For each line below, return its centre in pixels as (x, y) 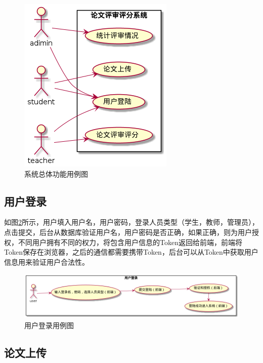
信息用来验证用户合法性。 (47, 261)
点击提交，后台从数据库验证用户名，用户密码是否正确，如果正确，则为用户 (128, 232)
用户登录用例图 (49, 325)
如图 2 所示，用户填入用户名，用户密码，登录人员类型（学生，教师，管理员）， (131, 222)
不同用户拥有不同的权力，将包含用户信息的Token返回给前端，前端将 (130, 242)
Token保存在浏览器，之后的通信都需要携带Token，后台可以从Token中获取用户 (131, 252)
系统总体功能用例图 (56, 173)
